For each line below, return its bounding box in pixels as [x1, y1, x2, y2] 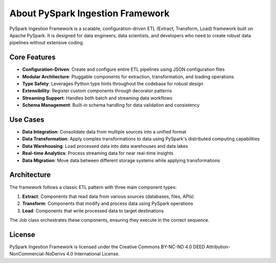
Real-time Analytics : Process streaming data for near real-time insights [22, 150, 174, 156]
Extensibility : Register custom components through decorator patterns [22, 88, 172, 94]
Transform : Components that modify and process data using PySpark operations [22, 200, 194, 206]
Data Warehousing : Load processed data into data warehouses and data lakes [22, 143, 189, 149]
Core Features [9, 53, 56, 62]
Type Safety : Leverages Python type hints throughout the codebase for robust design [22, 81, 204, 87]
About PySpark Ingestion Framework [9, 8, 170, 19]
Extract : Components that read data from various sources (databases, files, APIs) [22, 193, 194, 199]
